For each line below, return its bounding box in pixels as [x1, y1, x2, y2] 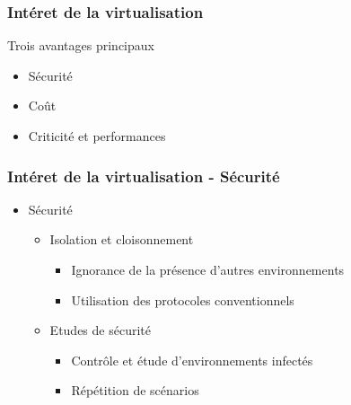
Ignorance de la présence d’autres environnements [71, 260, 345, 278]
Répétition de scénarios [71, 381, 199, 400]
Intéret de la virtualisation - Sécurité [7, 164, 280, 187]
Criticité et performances [28, 127, 166, 145]
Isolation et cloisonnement [49, 230, 194, 249]
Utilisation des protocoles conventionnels [71, 290, 294, 309]
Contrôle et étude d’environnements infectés [71, 350, 313, 369]
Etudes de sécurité [49, 321, 151, 339]
